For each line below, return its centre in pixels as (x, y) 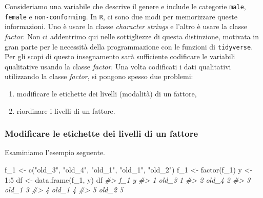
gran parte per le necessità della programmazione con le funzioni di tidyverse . (129, 46)
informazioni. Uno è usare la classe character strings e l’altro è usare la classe (126, 26)
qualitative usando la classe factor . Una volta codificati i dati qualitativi (118, 66)
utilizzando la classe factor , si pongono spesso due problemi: (99, 76)
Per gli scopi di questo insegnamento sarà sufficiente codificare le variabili (120, 56)
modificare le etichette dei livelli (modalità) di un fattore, (107, 93)
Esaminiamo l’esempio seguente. (55, 152)
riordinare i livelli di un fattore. (66, 110)
